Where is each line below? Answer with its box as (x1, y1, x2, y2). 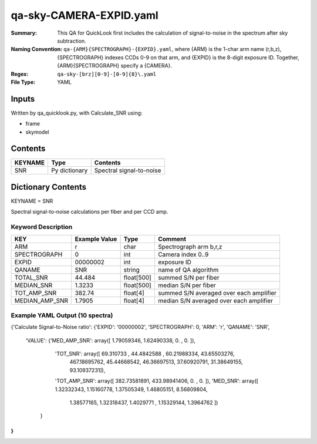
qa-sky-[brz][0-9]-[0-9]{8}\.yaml (57, 70, 157, 78)
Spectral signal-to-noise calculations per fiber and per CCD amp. (11, 208, 168, 216)
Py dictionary (50, 166, 88, 174)
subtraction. (57, 37, 86, 44)
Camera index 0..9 (157, 250, 209, 258)
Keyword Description (11, 223, 73, 231)
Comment (157, 235, 187, 243)
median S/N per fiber (157, 281, 217, 289)
